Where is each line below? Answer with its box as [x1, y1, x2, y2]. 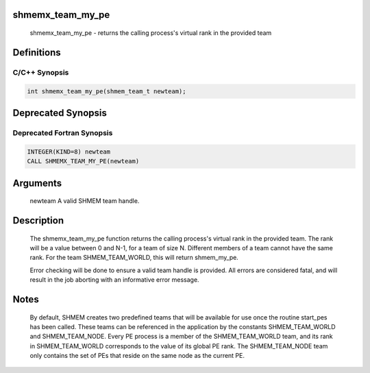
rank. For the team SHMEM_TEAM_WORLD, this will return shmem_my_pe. [29, 254, 239, 262]
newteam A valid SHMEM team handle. [29, 197, 140, 205]
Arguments [12, 177, 62, 189]
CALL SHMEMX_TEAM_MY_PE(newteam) [27, 158, 140, 165]
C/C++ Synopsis [12, 67, 69, 77]
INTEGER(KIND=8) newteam [27, 147, 111, 156]
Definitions [12, 47, 61, 58]
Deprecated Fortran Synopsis [12, 128, 113, 137]
